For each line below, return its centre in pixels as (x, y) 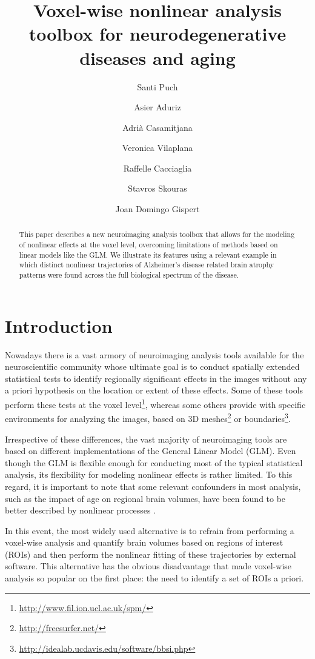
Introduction (59, 325)
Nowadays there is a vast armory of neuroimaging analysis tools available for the (154, 354)
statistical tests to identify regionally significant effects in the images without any (156, 378)
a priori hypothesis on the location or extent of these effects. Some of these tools (154, 390)
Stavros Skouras (157, 188)
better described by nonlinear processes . (80, 510)
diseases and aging (157, 57)
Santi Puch (157, 86)
